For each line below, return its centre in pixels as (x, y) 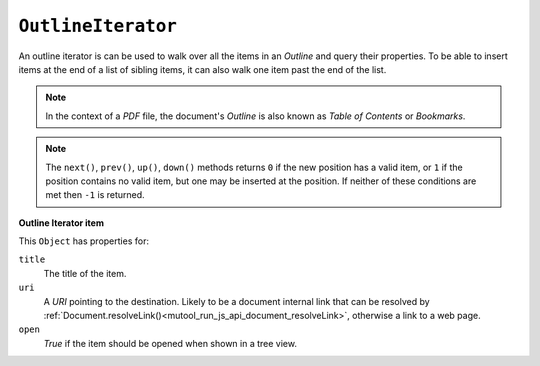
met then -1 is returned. (95, 195)
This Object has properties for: (84, 241)
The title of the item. (85, 273)
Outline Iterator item (61, 222)
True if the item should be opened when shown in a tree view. (170, 343)
